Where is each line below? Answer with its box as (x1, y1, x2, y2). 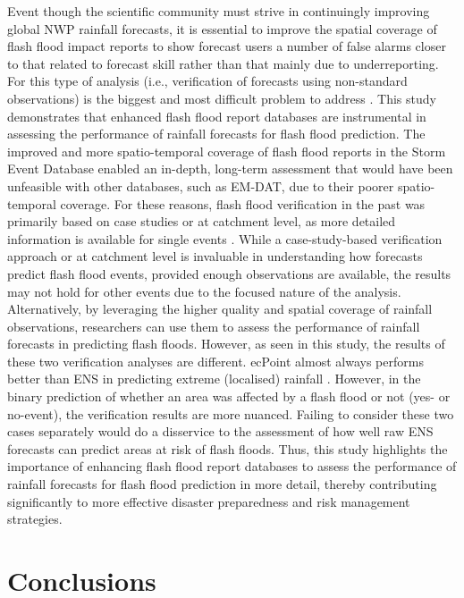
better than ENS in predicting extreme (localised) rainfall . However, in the (7, 369, 421, 388)
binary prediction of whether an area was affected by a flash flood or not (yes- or (7, 387, 451, 406)
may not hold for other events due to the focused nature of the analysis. (7, 282, 401, 300)
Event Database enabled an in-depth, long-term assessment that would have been (7, 159, 453, 178)
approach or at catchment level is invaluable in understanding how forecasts (7, 247, 423, 265)
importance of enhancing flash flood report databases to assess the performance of (7, 457, 457, 476)
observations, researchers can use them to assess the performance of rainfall (7, 316, 420, 335)
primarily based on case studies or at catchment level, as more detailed (7, 212, 396, 231)
